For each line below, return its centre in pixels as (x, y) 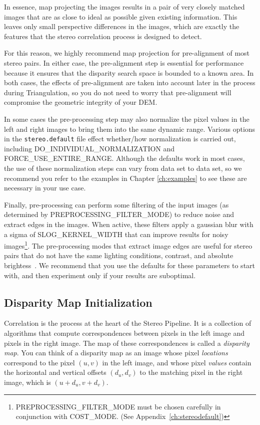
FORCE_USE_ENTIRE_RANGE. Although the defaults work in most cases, (124, 158)
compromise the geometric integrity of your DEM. (81, 102)
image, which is (27, 382)
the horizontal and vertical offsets (55, 372)
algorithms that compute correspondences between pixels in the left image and (124, 333)
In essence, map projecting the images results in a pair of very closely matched (124, 7)
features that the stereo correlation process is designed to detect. (103, 36)
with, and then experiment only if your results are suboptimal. (100, 275)
